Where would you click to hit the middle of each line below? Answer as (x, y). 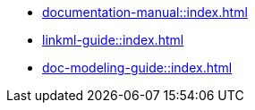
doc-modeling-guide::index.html (137, 68)
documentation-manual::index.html (145, 12)
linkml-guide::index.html (113, 40)
